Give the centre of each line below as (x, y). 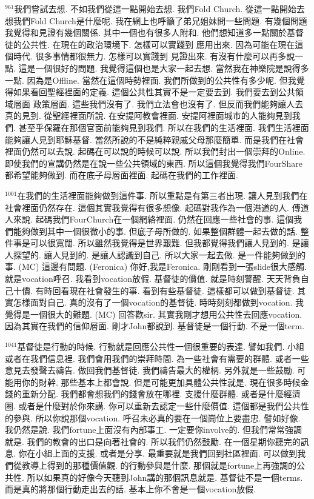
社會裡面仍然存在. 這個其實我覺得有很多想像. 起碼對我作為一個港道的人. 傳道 (157, 207)
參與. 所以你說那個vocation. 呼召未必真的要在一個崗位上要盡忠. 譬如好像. (157, 417)
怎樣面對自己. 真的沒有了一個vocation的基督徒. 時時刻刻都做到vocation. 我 (159, 302)
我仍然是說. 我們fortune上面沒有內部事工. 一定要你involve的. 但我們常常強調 (154, 430)
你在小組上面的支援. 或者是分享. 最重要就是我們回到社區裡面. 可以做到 (158, 453)
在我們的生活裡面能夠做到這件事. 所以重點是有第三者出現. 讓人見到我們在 (162, 195)
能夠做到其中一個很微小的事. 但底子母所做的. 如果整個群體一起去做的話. (155, 231)
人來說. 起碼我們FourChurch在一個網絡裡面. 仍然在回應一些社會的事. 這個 (149, 219)
